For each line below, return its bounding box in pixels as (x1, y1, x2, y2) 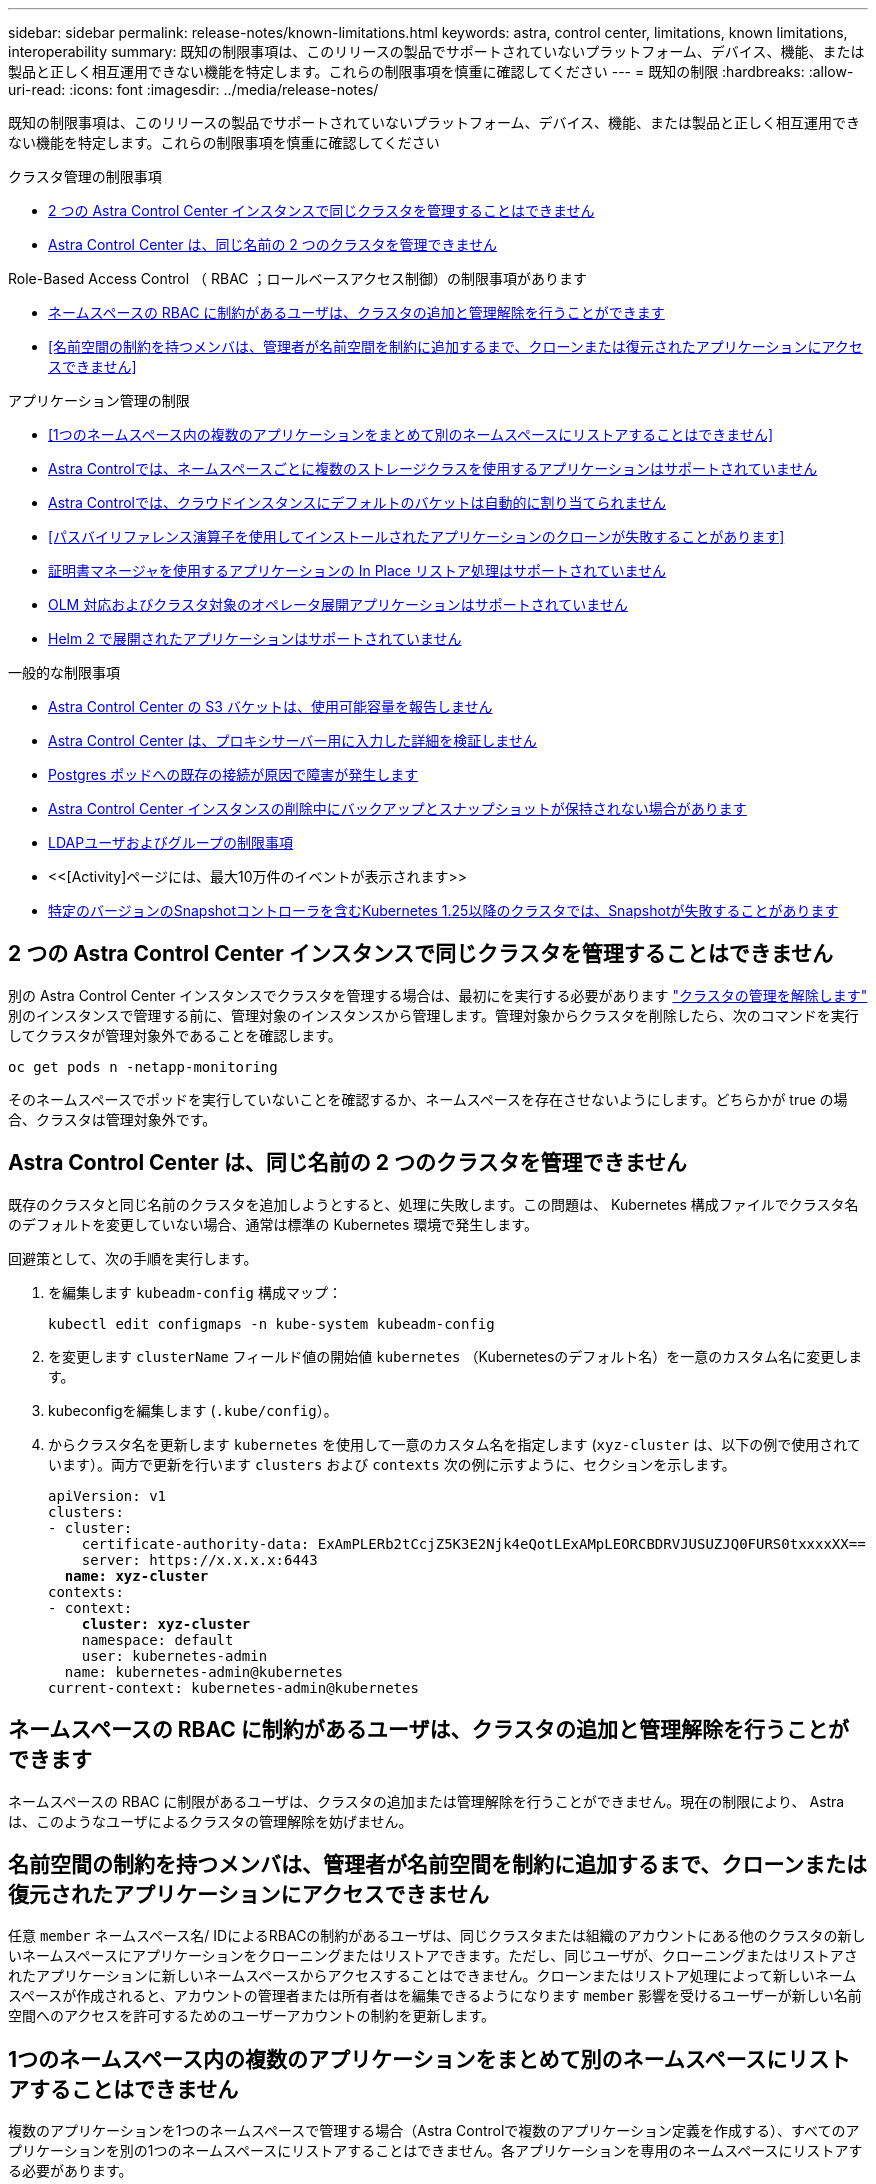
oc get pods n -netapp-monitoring (8, 1058, 278, 1075)
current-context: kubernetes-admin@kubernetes (48, 1679, 419, 1696)
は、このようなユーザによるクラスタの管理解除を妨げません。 (8, 1812, 413, 1830)
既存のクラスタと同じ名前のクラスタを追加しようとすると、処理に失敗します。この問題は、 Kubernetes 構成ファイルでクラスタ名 (8, 1195, 859, 1213)
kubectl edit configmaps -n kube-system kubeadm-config (48, 1315, 495, 1332)
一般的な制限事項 (8, 664, 120, 681)
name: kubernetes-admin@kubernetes (64, 1663, 344, 1680)
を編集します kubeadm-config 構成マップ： (48, 1283, 342, 1301)
